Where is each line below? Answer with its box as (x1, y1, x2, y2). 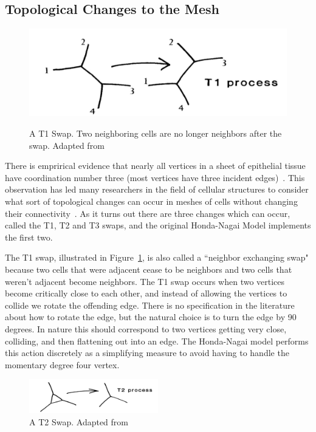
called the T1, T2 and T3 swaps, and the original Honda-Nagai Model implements (5, 219, 311, 231)
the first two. (5, 230, 53, 243)
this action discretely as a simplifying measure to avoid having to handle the (5, 346, 289, 359)
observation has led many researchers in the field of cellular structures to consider (5, 183, 309, 196)
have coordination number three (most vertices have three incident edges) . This (5, 171, 305, 183)
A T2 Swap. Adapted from (29, 415, 128, 428)
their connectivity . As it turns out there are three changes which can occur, (5, 207, 290, 219)
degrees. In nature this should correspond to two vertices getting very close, (5, 322, 287, 335)
